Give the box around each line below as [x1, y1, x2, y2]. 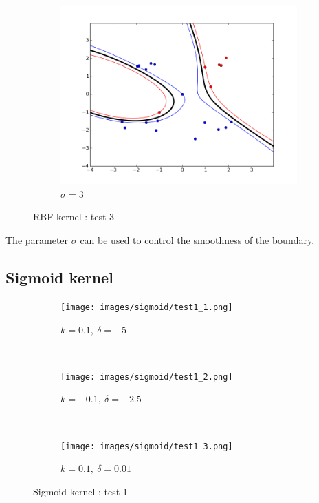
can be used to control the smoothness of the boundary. [80, 233, 315, 247]
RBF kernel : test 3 [33, 209, 115, 224]
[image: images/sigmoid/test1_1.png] [60, 302, 233, 312]
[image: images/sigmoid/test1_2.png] [60, 371, 233, 382]
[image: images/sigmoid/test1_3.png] [60, 441, 233, 451]
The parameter [5, 233, 69, 247]
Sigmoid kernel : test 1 [33, 484, 128, 498]
